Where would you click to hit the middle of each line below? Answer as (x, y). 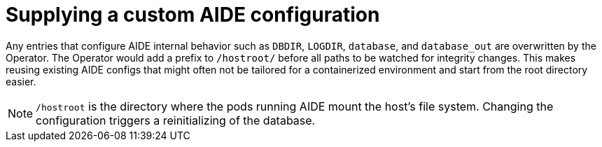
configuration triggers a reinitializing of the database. (176, 120)
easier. (21, 81)
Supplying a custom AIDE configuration (193, 15)
